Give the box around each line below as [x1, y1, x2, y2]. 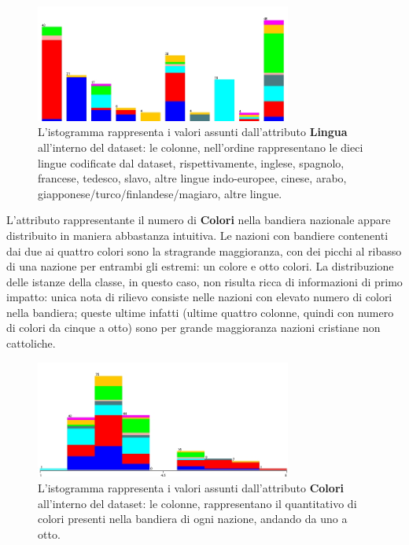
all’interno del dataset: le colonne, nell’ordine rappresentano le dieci [38, 138, 363, 155]
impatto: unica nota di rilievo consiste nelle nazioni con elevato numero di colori [6, 289, 392, 305]
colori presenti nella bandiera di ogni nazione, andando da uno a [38, 510, 348, 527]
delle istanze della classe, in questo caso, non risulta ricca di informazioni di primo [6, 273, 403, 289]
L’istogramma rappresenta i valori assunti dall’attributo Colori [38, 480, 344, 495]
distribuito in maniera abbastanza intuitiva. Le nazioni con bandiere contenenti [6, 226, 389, 243]
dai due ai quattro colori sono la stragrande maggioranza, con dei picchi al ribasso [6, 242, 402, 259]
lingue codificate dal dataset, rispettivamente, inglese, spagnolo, [38, 154, 345, 171]
